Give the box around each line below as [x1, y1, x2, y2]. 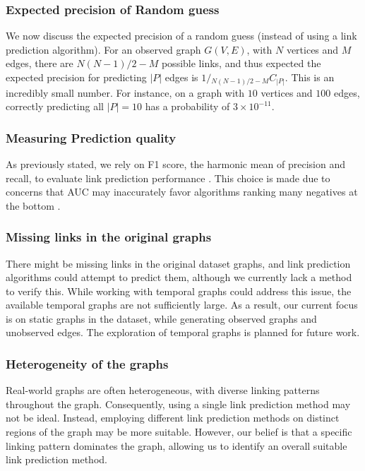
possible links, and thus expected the [161, 56, 321, 71]
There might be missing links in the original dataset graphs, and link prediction [6, 256, 351, 270]
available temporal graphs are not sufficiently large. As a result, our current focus [6, 297, 358, 312]
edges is [164, 70, 198, 84]
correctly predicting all [6, 99, 104, 114]
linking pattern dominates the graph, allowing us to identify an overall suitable [6, 438, 347, 453]
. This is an [285, 70, 335, 84]
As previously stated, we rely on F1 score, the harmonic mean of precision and [6, 156, 346, 171]
